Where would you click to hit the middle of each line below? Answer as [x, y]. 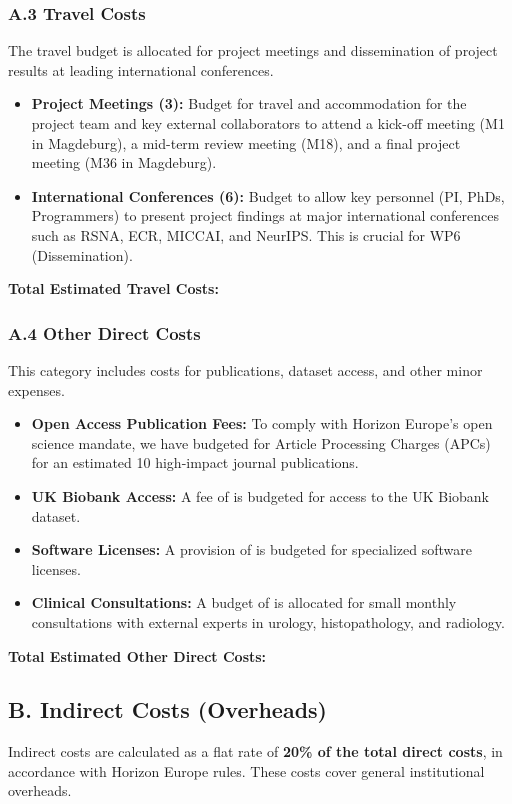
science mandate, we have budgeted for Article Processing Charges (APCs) [261, 442]
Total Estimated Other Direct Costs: [137, 655]
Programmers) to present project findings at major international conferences [265, 215]
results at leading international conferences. [141, 69]
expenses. [36, 389]
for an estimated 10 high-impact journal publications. [195, 462]
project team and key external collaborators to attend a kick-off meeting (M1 [268, 123]
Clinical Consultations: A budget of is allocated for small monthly [244, 602]
